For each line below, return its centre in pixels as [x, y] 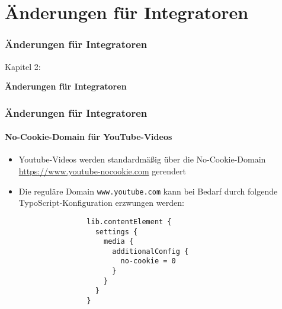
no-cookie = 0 [148, 261]
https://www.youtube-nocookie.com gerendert [102, 171]
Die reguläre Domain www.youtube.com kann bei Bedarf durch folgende [148, 191]
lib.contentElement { [129, 222]
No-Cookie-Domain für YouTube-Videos [89, 137]
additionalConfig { [150, 251]
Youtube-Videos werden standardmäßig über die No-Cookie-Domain [142, 159]
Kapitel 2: [23, 66]
